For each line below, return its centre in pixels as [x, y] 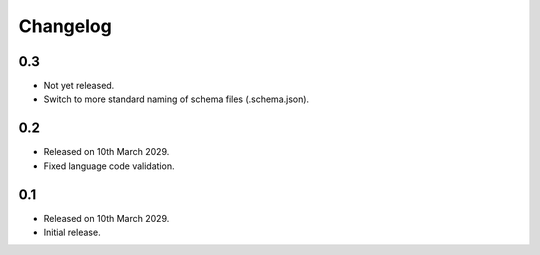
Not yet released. [79, 86]
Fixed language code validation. [109, 166]
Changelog [65, 26]
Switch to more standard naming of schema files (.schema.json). [176, 99]
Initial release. [72, 232]
